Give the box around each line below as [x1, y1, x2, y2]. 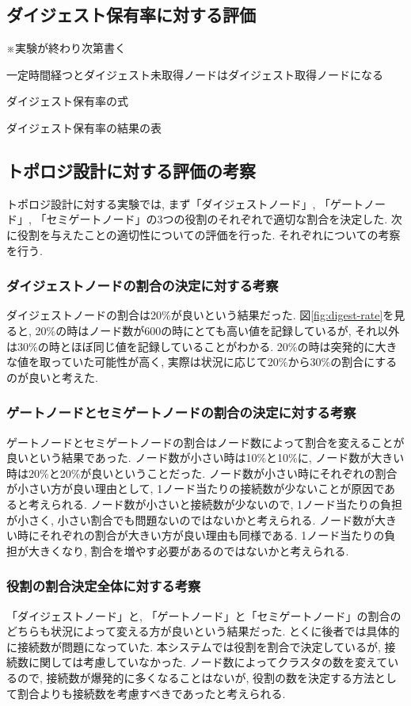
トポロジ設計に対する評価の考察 [6, 158, 256, 182]
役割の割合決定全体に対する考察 [6, 576, 201, 596]
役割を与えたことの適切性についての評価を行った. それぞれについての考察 [17, 226, 401, 242]
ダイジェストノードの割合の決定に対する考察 [6, 276, 279, 296]
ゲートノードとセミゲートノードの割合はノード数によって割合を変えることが [6, 433, 405, 450]
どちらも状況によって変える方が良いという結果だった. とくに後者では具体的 [6, 623, 400, 639]
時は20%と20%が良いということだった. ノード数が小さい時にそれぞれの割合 [6, 464, 398, 481]
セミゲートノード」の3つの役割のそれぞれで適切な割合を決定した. [46, 211, 388, 227]
